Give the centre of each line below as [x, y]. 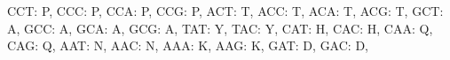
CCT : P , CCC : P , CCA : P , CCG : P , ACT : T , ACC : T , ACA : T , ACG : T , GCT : [225, 11]
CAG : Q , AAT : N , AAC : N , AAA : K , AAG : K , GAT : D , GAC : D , [188, 45]
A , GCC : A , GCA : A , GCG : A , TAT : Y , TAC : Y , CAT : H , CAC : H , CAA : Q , [220, 28]
